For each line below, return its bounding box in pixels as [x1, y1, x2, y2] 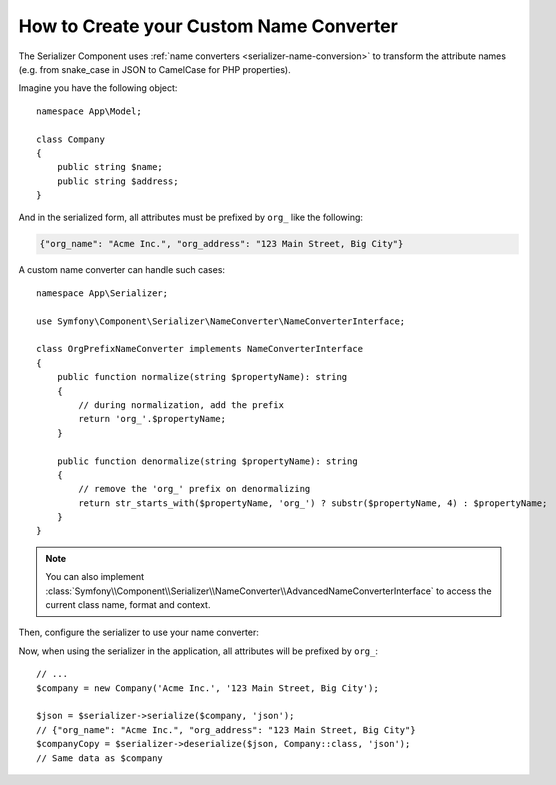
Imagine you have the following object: [18, 82, 178, 94]
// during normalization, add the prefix [78, 399, 285, 410]
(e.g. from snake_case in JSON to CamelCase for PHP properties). [18, 63, 291, 75]
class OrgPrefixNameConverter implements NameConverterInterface [36, 343, 364, 355]
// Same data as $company [36, 752, 164, 764]
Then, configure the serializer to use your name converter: [18, 626, 259, 639]
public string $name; [56, 161, 164, 173]
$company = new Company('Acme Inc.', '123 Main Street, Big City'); [36, 682, 379, 694]
